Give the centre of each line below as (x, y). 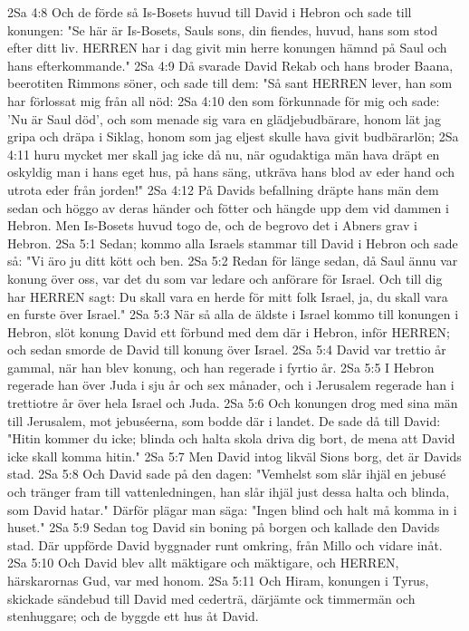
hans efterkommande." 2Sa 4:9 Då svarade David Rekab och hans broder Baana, (230, 65)
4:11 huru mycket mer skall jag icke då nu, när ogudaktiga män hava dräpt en (224, 154)
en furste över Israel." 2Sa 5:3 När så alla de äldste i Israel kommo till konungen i (233, 314)
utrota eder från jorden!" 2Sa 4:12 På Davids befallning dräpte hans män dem (223, 189)
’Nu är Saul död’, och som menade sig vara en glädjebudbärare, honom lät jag (225, 118)
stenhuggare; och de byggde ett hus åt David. (133, 616)
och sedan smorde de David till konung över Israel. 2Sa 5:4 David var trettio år (227, 349)
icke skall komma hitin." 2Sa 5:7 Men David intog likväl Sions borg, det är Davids (234, 456)
